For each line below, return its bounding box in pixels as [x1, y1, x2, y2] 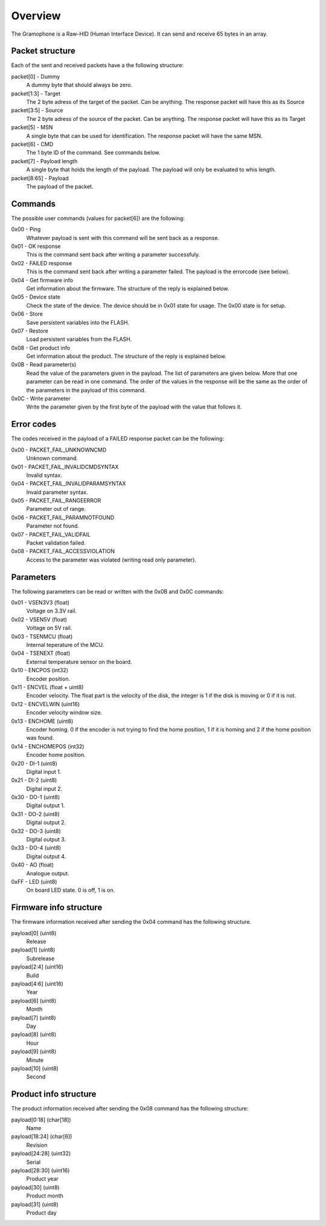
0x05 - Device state [11, 293, 60, 300]
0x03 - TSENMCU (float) [11, 632, 73, 640]
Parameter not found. [26, 522, 80, 530]
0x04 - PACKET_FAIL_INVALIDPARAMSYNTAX [11, 480, 126, 487]
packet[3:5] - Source [11, 106, 63, 114]
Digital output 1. [26, 802, 65, 809]
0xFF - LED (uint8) [11, 878, 57, 885]
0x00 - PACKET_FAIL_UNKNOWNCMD [11, 446, 107, 453]
